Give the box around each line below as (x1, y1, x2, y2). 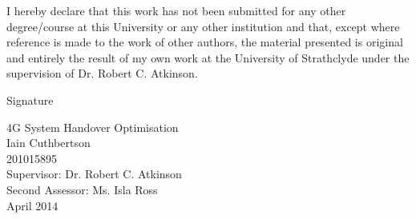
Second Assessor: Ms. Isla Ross (6, 181, 158, 197)
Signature (6, 91, 54, 108)
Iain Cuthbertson (6, 134, 91, 151)
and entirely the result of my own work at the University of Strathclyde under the (6, 49, 410, 66)
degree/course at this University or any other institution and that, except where (6, 18, 400, 34)
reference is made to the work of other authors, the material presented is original (6, 34, 403, 50)
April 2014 (6, 197, 59, 213)
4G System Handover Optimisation (6, 118, 179, 135)
